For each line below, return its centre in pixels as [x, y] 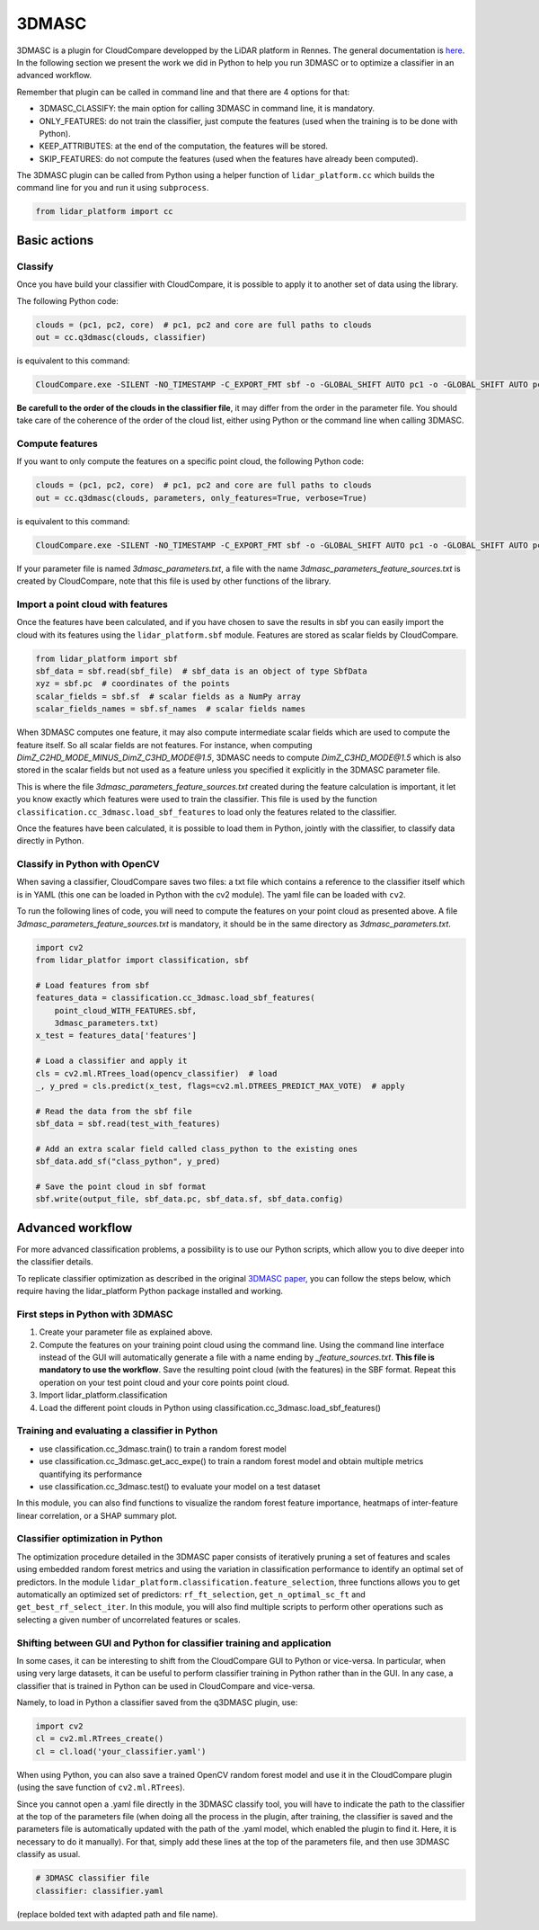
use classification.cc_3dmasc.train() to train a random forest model [163, 1449]
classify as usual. [49, 1854]
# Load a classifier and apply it [111, 1061]
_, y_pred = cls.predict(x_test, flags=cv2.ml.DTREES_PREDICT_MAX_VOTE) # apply [221, 1086]
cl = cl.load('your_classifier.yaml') [121, 1751]
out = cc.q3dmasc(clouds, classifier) [121, 337]
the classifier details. [55, 1262]
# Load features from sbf [93, 985]
